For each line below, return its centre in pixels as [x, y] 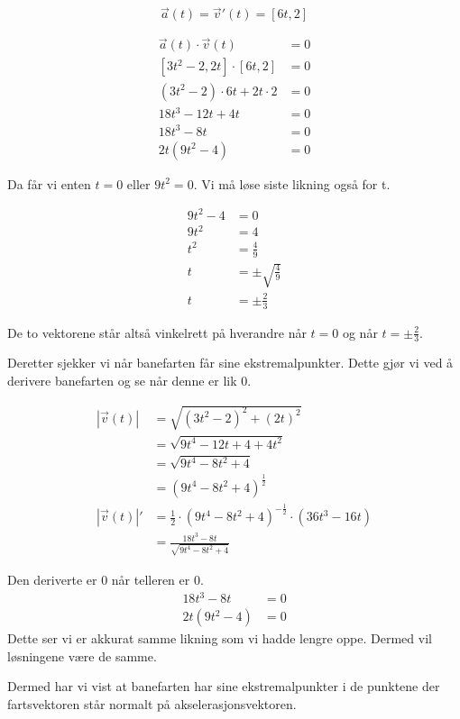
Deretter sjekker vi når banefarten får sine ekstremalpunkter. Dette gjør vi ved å [230, 363]
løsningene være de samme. [82, 655]
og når [360, 332]
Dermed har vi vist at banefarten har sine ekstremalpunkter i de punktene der [224, 686]
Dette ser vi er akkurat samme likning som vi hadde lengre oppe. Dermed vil [220, 638]
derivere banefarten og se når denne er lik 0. [129, 381]
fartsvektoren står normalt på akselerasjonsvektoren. [152, 703]
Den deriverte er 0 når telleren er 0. [106, 579]
